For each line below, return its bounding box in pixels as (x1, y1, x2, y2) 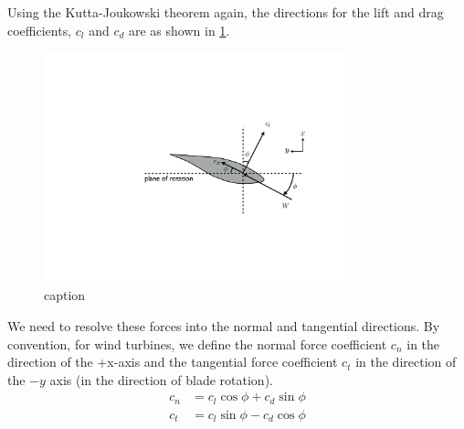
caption (44, 285, 86, 305)
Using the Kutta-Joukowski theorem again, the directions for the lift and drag (7, 3, 444, 21)
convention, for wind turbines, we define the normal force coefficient (7, 334, 387, 353)
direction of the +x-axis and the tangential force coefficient (7, 352, 338, 371)
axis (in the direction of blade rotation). (49, 370, 273, 389)
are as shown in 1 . (129, 20, 230, 39)
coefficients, (7, 20, 72, 39)
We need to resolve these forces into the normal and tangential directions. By (7, 316, 440, 336)
